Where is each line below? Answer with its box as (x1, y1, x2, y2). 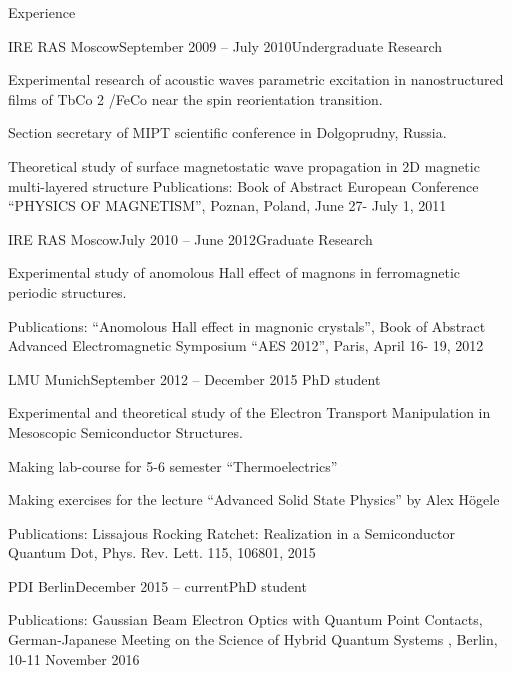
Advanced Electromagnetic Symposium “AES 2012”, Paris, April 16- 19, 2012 (8, 335, 484, 356)
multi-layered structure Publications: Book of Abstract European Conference (8, 175, 479, 196)
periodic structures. (8, 281, 127, 302)
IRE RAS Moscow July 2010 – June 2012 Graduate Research (8, 228, 373, 249)
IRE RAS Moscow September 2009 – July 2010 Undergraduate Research (8, 35, 443, 56)
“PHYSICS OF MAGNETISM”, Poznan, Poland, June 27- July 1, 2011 (8, 195, 447, 216)
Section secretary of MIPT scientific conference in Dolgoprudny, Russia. (8, 122, 447, 143)
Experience (8, 2, 76, 22)
